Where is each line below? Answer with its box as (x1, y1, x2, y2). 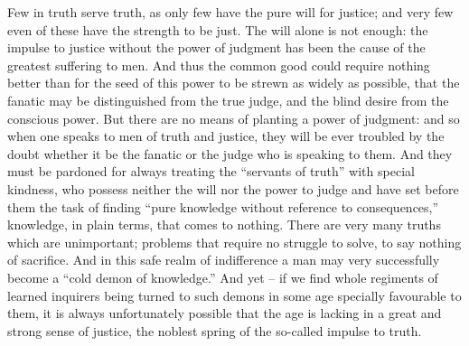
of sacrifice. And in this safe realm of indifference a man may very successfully (7, 250, 440, 269)
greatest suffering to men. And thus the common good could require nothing (7, 55, 430, 74)
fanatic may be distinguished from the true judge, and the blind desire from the (7, 90, 449, 109)
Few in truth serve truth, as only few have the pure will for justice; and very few (7, 3, 454, 21)
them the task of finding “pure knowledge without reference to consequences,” (7, 197, 439, 216)
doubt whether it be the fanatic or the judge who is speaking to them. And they (7, 144, 453, 163)
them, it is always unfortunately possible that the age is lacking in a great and (7, 304, 442, 323)
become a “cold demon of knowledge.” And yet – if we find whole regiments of (7, 267, 438, 286)
